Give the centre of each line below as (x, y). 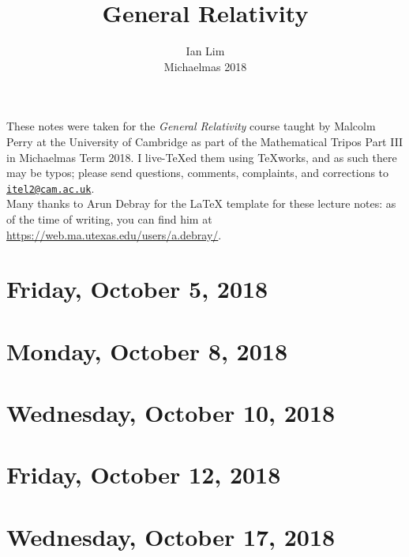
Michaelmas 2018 (205, 66)
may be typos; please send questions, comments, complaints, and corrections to (198, 173)
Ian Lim (205, 51)
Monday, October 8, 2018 (147, 350)
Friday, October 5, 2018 (137, 289)
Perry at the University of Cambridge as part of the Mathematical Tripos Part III (205, 141)
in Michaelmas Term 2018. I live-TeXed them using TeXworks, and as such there (202, 157)
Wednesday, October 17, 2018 (171, 536)
